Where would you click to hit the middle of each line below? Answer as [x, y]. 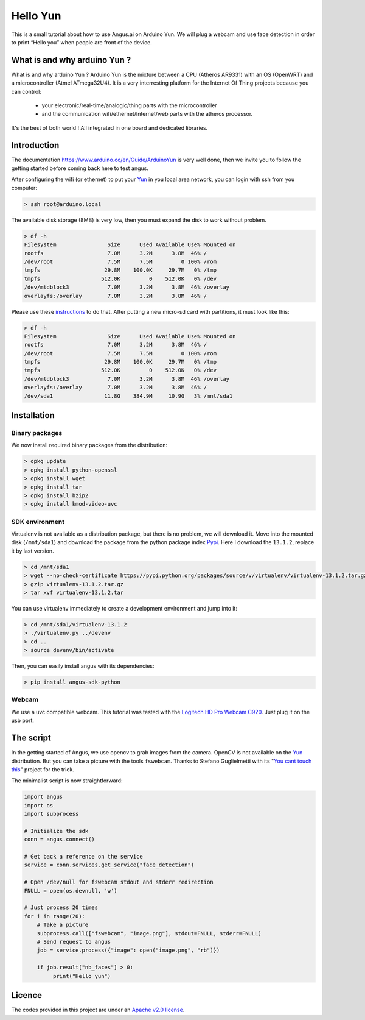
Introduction [35, 145]
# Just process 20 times [61, 908]
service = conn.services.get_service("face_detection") [109, 865]
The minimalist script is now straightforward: [67, 781]
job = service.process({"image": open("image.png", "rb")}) [128, 950]
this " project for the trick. [43, 769]
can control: [26, 91]
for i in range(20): [54, 916]
